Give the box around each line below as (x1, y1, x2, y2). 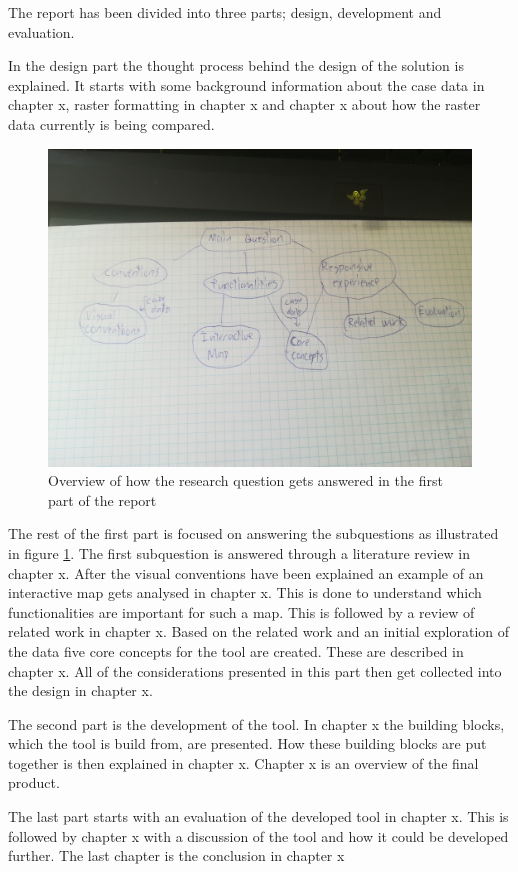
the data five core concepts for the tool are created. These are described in (8, 640, 464, 661)
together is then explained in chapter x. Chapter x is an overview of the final (8, 752, 479, 773)
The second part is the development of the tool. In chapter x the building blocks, (8, 713, 505, 734)
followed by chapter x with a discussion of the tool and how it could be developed (8, 825, 509, 846)
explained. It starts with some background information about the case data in (8, 74, 485, 95)
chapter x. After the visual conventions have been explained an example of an (8, 562, 484, 583)
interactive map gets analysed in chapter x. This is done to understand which (8, 582, 482, 603)
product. (8, 772, 60, 793)
